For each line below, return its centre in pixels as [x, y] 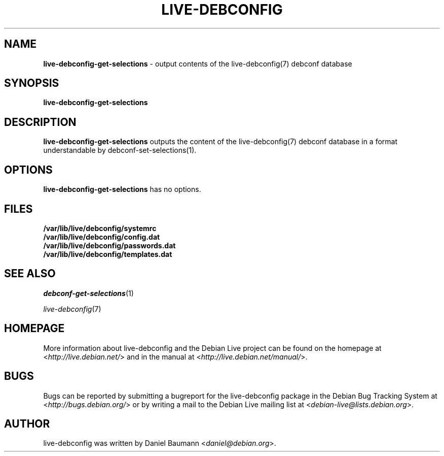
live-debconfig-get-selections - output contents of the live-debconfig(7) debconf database [198, 63]
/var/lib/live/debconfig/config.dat [102, 237]
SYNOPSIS [32, 83]
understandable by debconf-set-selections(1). [120, 150]
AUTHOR [27, 424]
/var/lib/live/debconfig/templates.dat [108, 254]
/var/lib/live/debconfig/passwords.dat [109, 245]
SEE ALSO [30, 274]
